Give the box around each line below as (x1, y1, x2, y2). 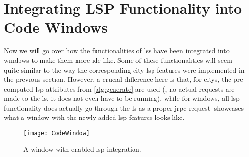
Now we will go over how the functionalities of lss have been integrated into (4, 45, 230, 56)
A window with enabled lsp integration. (23, 143, 141, 154)
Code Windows (4, 17, 108, 37)
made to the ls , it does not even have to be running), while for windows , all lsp (4, 93, 240, 103)
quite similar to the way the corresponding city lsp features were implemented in (4, 64, 245, 75)
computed (4, 83, 33, 94)
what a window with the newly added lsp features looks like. (4, 112, 185, 122)
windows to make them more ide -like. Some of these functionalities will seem (4, 55, 232, 65)
